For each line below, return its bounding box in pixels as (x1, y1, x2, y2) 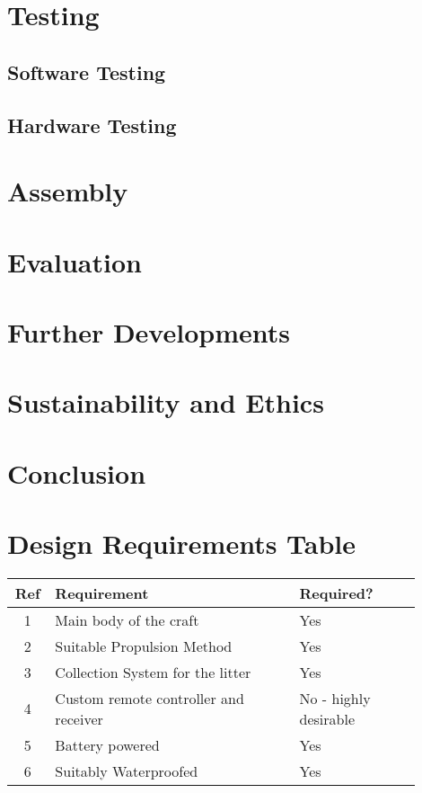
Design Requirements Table (7, 525, 356, 561)
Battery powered (55, 734, 160, 755)
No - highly (299, 687, 371, 708)
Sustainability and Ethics (7, 384, 324, 421)
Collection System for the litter (55, 661, 251, 682)
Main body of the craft (55, 609, 199, 630)
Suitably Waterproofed (55, 760, 198, 781)
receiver (55, 708, 103, 729)
